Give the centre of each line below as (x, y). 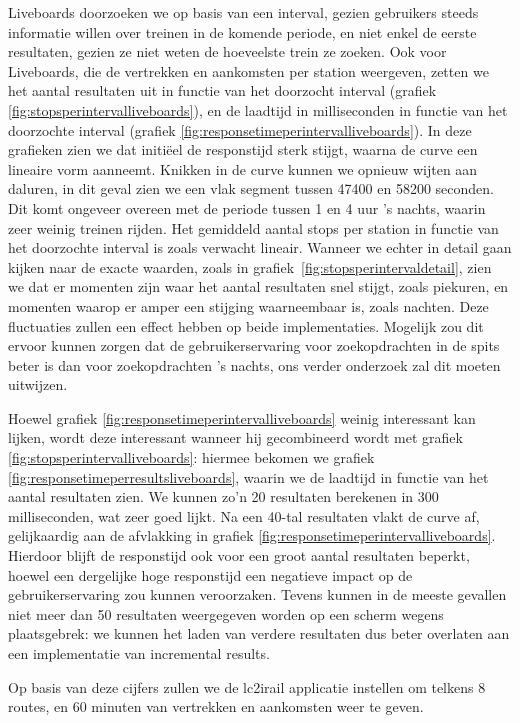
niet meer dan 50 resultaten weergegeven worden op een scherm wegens (226, 613)
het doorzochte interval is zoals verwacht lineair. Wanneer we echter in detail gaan (260, 247)
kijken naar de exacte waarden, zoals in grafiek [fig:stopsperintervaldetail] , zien (250, 266)
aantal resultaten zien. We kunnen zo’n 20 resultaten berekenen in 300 (223, 496)
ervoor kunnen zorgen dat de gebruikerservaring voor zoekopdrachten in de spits (254, 345)
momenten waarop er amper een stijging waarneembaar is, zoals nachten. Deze (248, 305)
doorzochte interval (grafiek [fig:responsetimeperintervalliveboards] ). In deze (240, 129)
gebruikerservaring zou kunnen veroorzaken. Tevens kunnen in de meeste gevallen (257, 594)
